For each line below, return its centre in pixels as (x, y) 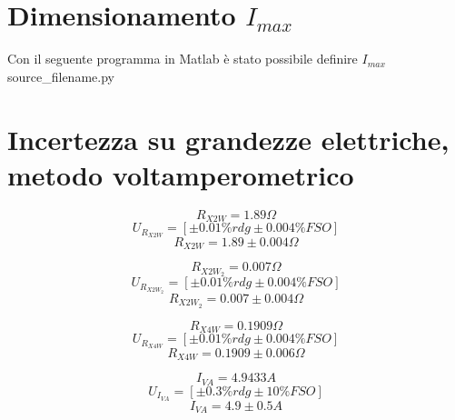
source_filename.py (61, 76)
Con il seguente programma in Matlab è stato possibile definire (183, 59)
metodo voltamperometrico (181, 174)
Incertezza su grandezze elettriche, (228, 139)
